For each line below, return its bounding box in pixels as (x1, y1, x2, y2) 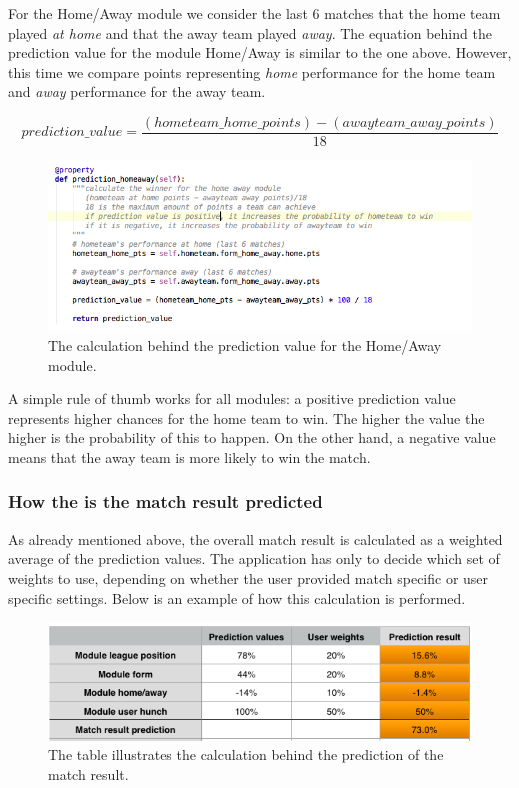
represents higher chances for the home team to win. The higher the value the (8, 407, 485, 428)
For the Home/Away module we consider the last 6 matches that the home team (8, 3, 501, 23)
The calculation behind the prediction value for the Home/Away (48, 334, 442, 355)
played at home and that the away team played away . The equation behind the (8, 22, 492, 43)
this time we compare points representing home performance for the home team (8, 61, 496, 82)
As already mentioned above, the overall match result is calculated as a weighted (8, 528, 503, 549)
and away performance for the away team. (8, 81, 266, 102)
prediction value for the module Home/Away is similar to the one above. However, (8, 42, 512, 63)
